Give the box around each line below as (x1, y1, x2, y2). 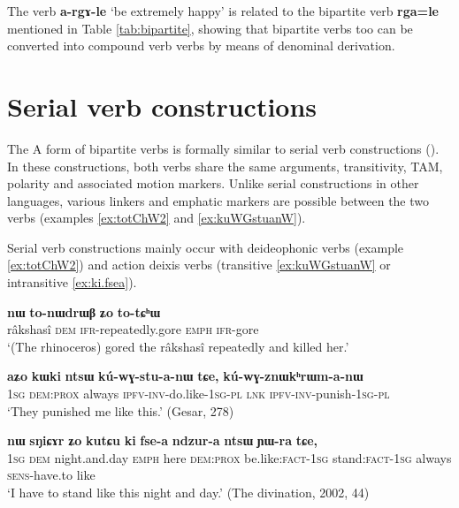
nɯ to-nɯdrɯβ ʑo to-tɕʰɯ (7, 302, 161, 321)
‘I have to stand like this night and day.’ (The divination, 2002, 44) (7, 483, 370, 501)
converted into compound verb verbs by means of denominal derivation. (7, 36, 395, 55)
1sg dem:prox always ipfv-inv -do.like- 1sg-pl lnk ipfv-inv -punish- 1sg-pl (7, 384, 390, 403)
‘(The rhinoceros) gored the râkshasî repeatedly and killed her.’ (7, 337, 349, 355)
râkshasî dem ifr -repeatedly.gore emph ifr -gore (7, 320, 259, 338)
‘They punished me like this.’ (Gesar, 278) (7, 401, 234, 420)
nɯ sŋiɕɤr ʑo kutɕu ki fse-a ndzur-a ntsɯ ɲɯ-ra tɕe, (7, 431, 318, 450)
